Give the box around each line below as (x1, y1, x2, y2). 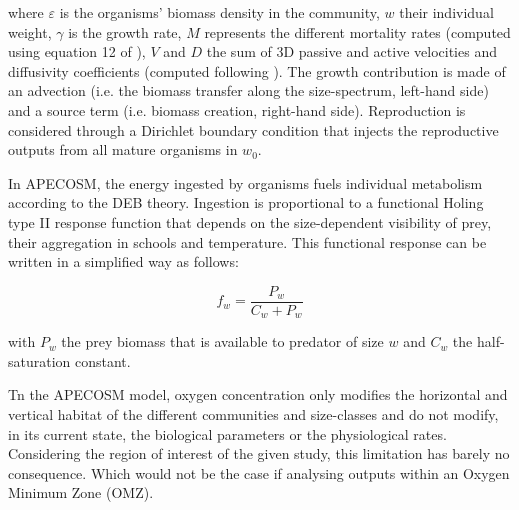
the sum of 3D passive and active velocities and (206, 41, 497, 62)
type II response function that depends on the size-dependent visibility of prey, (8, 211, 492, 232)
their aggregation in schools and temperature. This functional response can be (8, 231, 487, 252)
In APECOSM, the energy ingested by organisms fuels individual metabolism (8, 172, 483, 193)
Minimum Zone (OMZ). (8, 482, 154, 503)
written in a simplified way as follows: (8, 251, 239, 272)
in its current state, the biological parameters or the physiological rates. (8, 423, 447, 444)
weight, (8, 21, 52, 42)
